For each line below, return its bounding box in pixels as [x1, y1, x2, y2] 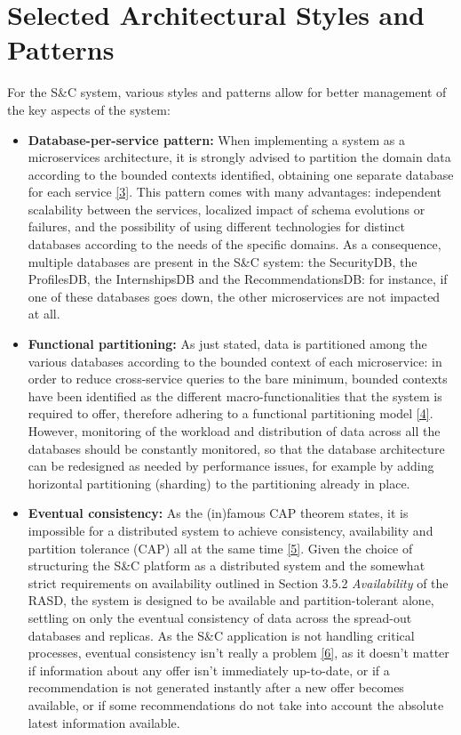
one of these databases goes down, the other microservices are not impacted [28, 287, 441, 305]
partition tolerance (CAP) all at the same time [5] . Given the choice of [28, 538, 413, 557]
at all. [28, 304, 60, 323]
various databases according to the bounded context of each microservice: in [28, 351, 442, 370]
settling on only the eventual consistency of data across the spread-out [28, 608, 412, 626]
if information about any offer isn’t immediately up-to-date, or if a [28, 660, 390, 679]
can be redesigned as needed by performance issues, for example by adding [28, 456, 434, 475]
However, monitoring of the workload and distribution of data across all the [28, 422, 441, 440]
